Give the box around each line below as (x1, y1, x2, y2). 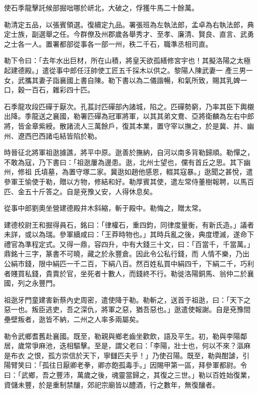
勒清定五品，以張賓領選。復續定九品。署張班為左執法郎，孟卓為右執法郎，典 (4, 19, 254, 29)
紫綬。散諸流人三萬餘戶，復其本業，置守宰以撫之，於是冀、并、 (38, 120, 247, 131)
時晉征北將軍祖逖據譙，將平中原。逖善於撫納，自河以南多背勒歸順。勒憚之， (4, 147, 254, 157)
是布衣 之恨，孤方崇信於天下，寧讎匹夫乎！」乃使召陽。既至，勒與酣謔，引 (4, 350, 250, 360)
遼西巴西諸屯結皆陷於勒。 (17, 130, 101, 141)
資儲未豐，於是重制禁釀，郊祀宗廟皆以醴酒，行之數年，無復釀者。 (4, 379, 219, 390)
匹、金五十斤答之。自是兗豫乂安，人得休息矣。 (4, 186, 157, 196)
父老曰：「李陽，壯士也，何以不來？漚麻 (122, 340, 251, 351)
